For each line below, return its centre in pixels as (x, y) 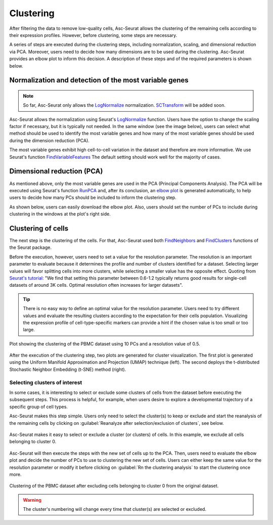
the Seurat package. (30, 247)
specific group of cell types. (39, 407)
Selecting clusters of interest (46, 382)
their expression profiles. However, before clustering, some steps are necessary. (93, 35)
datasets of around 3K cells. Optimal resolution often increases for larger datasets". (96, 285)
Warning (32, 500)
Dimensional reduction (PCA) (56, 171)
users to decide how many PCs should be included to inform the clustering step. (93, 198)
